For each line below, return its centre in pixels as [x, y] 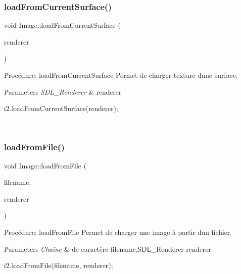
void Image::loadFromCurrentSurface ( [62, 25]
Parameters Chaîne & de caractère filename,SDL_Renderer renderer [108, 248]
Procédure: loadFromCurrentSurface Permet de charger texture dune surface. [121, 75]
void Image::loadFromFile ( [45, 165]
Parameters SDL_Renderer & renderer [63, 91]
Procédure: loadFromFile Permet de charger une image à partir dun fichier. [118, 232]
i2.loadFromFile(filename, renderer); [59, 265]
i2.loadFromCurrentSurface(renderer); [61, 108]
